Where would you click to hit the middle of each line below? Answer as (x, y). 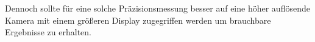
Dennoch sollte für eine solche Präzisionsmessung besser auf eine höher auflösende (157, 8)
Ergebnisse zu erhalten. (48, 32)
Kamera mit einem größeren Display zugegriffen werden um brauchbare (138, 20)
